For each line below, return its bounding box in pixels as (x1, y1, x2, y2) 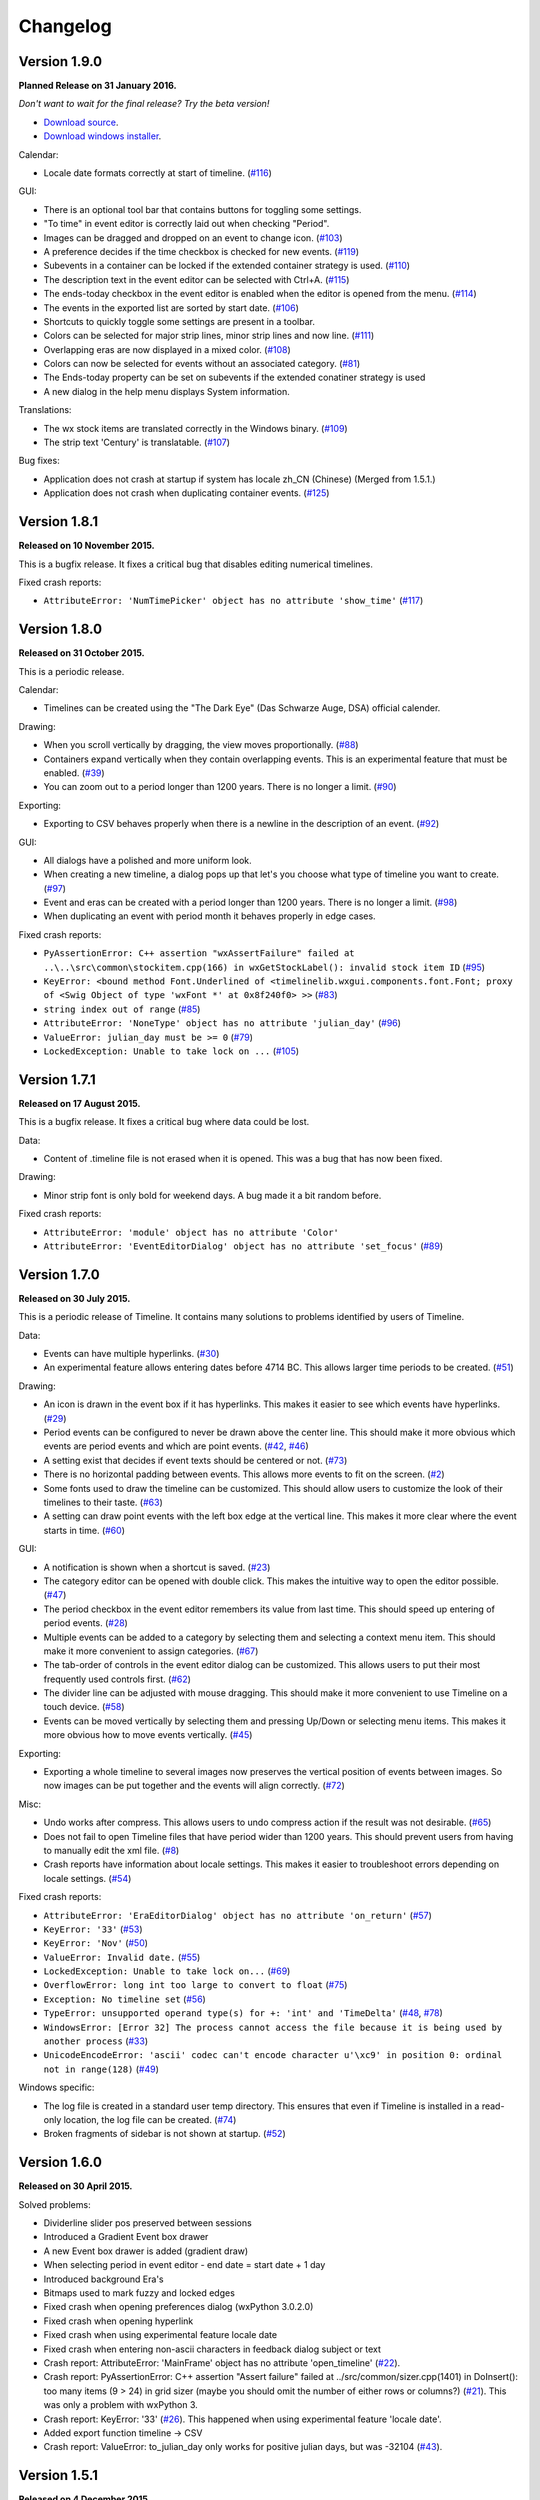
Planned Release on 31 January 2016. (18, 80, 177, 92)
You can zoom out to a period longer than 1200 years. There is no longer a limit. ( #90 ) (43, 781, 397, 793)
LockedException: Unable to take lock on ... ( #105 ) (43, 1045, 300, 1057)
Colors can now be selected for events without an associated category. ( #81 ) (43, 358, 361, 370)
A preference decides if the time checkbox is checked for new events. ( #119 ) (43, 245, 360, 257)
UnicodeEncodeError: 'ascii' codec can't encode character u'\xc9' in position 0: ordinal (43, 2050, 503, 2061)
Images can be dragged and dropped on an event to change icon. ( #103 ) (43, 231, 344, 244)
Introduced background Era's (43, 2273, 164, 2285)
